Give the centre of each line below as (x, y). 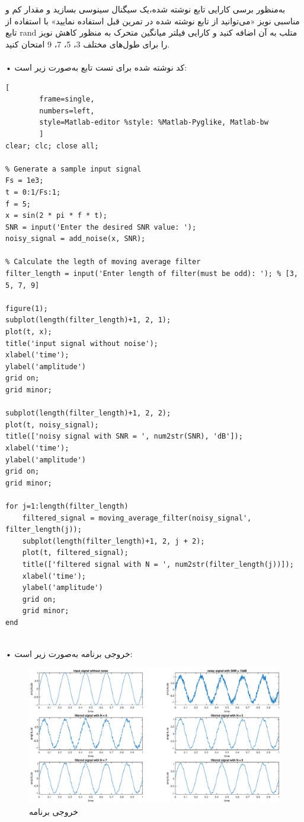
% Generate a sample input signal (73, 169)
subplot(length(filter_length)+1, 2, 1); (88, 320)
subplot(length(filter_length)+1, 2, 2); (88, 413)
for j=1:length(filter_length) (67, 506)
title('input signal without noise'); (82, 343)
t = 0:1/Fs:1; (33, 192)
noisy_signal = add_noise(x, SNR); (76, 239)
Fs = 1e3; (25, 181)
